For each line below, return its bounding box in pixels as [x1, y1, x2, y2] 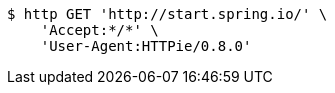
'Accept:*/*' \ [40, 22, 159, 38]
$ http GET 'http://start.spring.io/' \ [7, 6, 328, 22]
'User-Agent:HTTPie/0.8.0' [40, 38, 252, 54]
